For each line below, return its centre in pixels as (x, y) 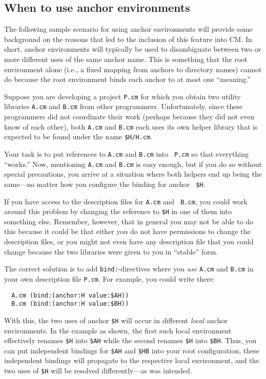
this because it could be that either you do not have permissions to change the (127, 231)
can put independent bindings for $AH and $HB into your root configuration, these (132, 350)
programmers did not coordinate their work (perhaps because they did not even (129, 117)
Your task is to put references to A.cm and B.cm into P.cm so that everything (127, 153)
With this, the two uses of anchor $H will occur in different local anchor (116, 320)
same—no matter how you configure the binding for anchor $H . (105, 184)
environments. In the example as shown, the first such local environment (118, 330)
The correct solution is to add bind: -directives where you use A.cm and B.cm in (129, 269)
